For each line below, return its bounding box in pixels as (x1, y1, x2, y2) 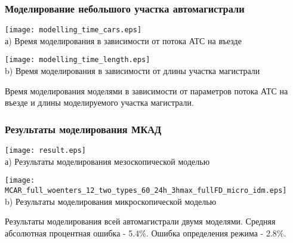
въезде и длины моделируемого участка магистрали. (5, 96, 194, 109)
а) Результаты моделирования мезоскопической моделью (5, 155, 210, 167)
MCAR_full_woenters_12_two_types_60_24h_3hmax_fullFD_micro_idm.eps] (5, 186, 287, 195)
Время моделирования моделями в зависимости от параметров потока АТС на (5, 84, 288, 97)
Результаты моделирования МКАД (5, 121, 162, 136)
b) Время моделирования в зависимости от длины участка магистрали (5, 64, 260, 77)
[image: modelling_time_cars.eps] (5, 26, 142, 35)
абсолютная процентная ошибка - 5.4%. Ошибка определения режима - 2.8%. (5, 226, 286, 239)
